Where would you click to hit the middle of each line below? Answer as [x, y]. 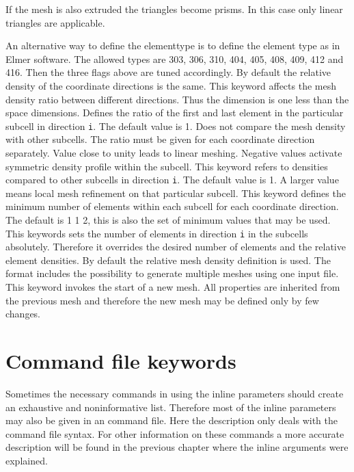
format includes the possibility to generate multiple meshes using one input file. [172, 273]
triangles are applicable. [55, 22]
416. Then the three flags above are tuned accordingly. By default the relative [168, 72]
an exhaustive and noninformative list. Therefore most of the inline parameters [171, 407]
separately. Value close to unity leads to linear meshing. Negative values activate [174, 153]
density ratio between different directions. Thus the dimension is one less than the [177, 99]
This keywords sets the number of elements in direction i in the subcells [157, 233]
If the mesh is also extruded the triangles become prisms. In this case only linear [174, 9]
